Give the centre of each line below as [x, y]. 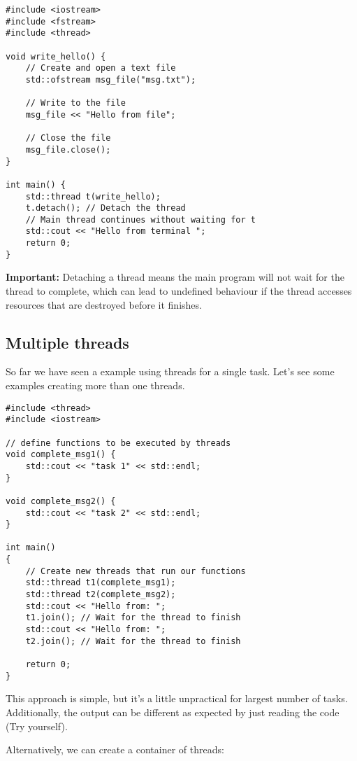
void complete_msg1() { [61, 455]
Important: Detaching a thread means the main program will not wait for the [175, 277]
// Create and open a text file [101, 68]
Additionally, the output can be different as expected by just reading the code [173, 712]
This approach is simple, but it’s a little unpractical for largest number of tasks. [177, 698]
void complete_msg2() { [61, 501]
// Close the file [68, 138]
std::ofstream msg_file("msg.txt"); [111, 79]
